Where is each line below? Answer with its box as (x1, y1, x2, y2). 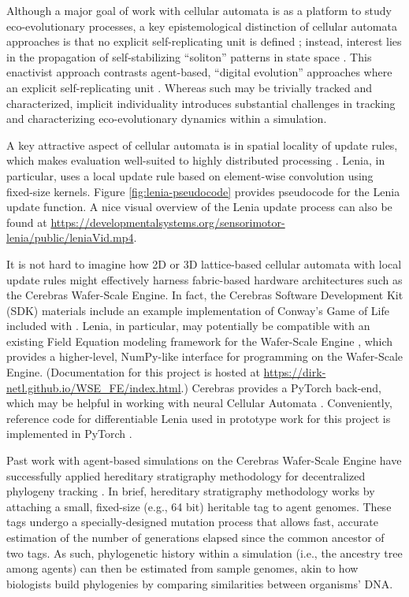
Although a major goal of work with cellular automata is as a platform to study (6, 2, 392, 18)
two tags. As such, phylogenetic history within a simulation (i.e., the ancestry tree (6, 544, 403, 561)
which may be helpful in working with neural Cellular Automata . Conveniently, (6, 395, 392, 411)
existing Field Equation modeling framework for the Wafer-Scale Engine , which (6, 332, 393, 349)
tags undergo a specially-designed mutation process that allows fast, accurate (6, 514, 378, 530)
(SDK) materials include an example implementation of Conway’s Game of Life (6, 302, 389, 318)
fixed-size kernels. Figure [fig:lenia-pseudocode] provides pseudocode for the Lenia (6, 183, 400, 199)
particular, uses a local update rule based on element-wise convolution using (6, 167, 374, 184)
